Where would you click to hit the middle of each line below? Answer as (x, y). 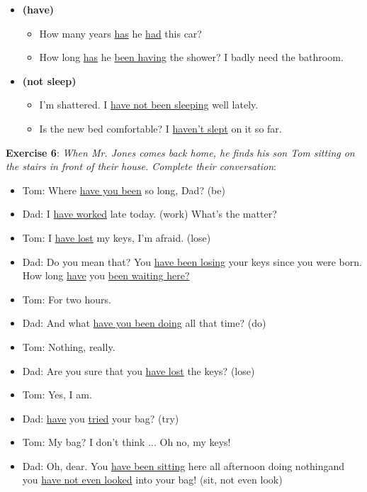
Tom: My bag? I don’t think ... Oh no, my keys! (126, 442)
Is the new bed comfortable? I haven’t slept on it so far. (160, 128)
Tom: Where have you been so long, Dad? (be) (124, 190)
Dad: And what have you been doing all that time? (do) (144, 323)
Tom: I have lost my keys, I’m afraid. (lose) (117, 237)
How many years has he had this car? (120, 33)
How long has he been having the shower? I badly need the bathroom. (191, 57)
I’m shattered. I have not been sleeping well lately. (149, 105)
